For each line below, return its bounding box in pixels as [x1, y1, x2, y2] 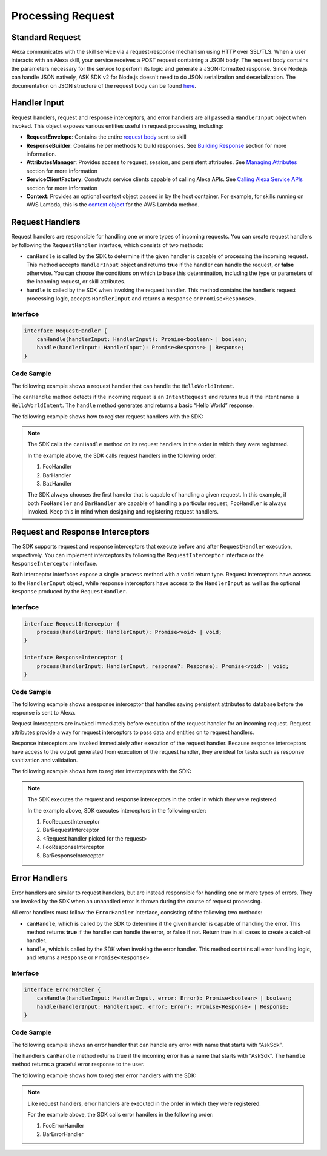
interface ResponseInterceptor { [24, 654, 124, 661]
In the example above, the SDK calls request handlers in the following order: [27, 452, 217, 459]
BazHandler [42, 480, 72, 487]
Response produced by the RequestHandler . [11, 588, 128, 595]
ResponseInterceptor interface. [11, 560, 97, 567]
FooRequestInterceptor [42, 818, 100, 825]
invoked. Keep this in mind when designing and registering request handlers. [27, 508, 219, 515]
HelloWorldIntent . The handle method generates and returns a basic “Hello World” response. [11, 401, 254, 409]
